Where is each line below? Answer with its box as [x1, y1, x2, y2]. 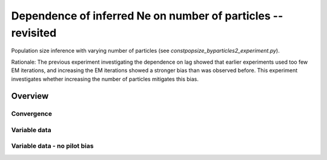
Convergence [11, 110, 53, 118]
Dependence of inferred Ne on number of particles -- [11, 9, 283, 22]
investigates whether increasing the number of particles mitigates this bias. [11, 75, 199, 82]
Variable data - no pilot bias [11, 142, 94, 150]
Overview [11, 91, 49, 101]
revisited [11, 26, 57, 39]
